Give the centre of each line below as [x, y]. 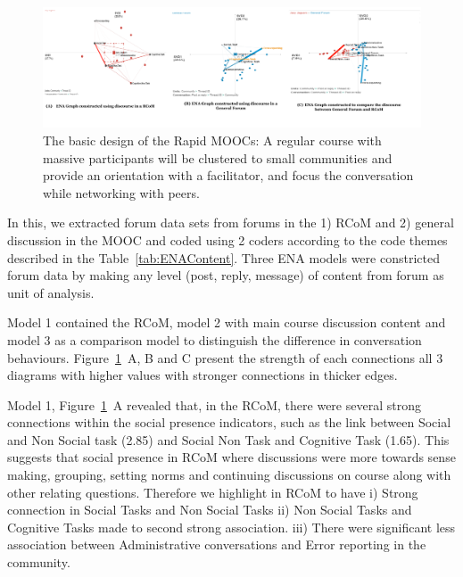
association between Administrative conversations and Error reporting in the [217, 544]
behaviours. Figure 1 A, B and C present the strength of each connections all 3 [225, 357]
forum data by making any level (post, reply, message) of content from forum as [226, 275]
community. [39, 562]
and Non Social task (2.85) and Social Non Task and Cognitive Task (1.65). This [228, 439]
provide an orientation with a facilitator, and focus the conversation [228, 175]
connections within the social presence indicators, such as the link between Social [229, 422]
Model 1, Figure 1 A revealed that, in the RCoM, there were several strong [214, 404]
